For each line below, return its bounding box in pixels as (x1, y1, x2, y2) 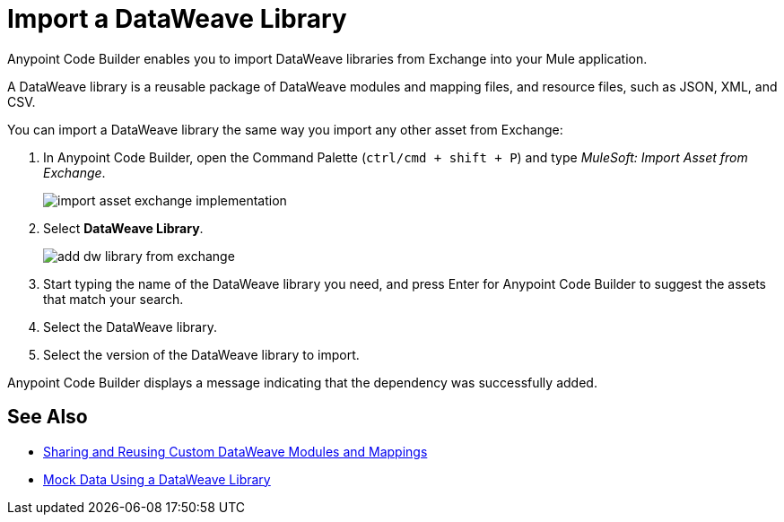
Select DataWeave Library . (43, 220, 204, 236)
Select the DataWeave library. (43, 318, 217, 335)
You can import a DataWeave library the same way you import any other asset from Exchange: (7, 121, 563, 137)
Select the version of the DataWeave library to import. (43, 346, 360, 362)
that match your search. (43, 291, 184, 307)
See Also (7, 405, 88, 429)
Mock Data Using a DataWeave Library (43, 471, 271, 487)
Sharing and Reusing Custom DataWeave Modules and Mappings (43, 443, 428, 459)
